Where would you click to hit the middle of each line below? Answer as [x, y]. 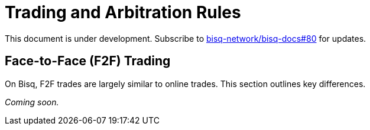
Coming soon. [32, 102]
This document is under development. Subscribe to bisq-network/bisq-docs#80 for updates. [186, 38]
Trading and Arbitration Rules [123, 12]
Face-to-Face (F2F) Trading [88, 61]
